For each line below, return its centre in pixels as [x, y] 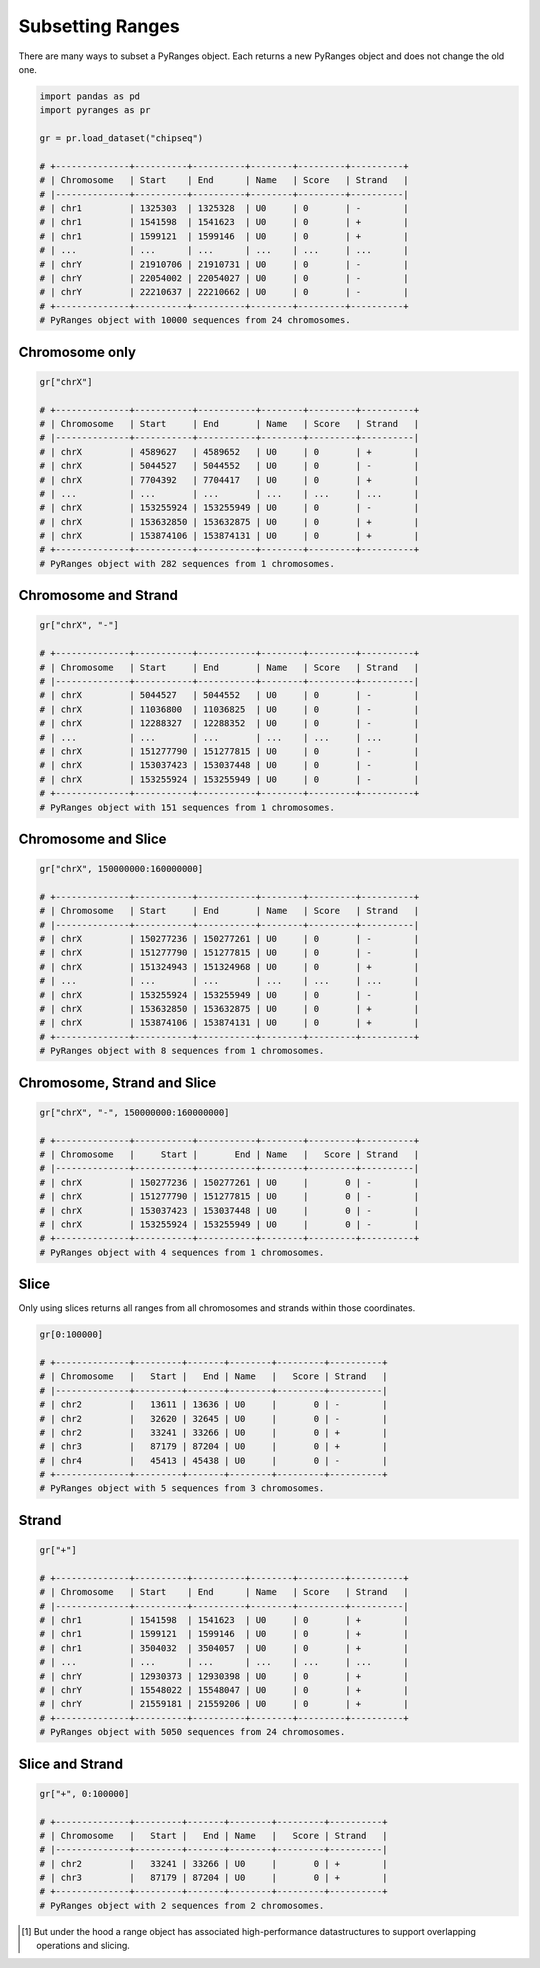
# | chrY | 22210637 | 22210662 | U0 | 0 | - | [224, 292]
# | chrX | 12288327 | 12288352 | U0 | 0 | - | [229, 723]
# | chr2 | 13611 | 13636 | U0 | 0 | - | [213, 1404]
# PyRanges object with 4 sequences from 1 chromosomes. [182, 1252]
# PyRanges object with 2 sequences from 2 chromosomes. [182, 1905]
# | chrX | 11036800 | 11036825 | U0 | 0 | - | [229, 709]
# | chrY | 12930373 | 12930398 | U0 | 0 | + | [224, 1676]
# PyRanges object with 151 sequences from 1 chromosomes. [187, 807]
